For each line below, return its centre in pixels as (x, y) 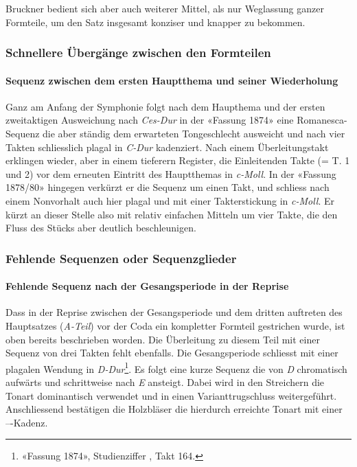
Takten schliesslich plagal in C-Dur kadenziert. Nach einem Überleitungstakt (167, 147)
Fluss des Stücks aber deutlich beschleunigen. (101, 228)
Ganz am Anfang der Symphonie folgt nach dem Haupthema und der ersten (165, 106)
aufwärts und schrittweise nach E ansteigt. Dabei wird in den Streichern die (165, 382)
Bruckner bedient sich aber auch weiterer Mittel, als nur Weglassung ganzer (165, 8)
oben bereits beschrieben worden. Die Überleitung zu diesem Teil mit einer (163, 339)
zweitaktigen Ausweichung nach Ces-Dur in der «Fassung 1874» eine (150, 120)
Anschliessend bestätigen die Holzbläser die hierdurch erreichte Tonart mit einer (174, 409)
